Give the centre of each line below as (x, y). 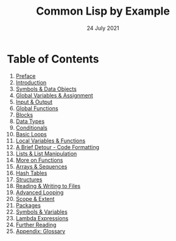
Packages (28, 205)
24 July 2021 (103, 28)
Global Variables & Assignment (54, 95)
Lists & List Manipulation (46, 153)
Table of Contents (53, 59)
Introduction (31, 82)
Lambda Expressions (42, 218)
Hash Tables (31, 173)
